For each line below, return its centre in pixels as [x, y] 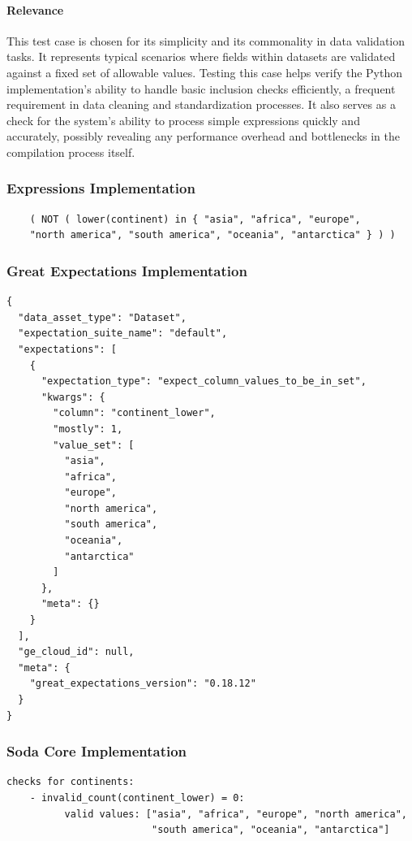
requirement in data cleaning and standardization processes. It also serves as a [201, 104]
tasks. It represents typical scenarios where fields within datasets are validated [201, 56]
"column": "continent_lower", [134, 413]
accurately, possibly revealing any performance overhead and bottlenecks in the [203, 136]
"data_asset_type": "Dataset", [102, 317]
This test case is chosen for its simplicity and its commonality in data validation [206, 40]
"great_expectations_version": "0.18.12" [143, 684]
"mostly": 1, [88, 429]
